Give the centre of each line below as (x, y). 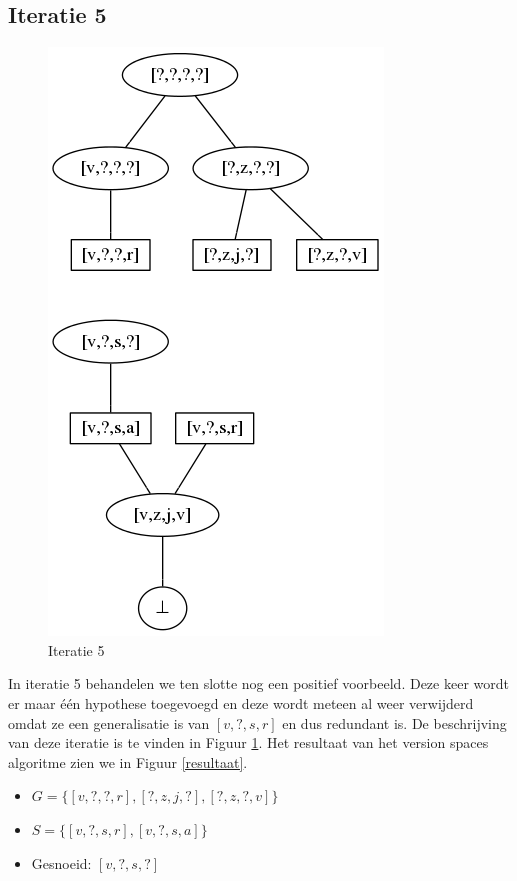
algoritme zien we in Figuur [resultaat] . (128, 761)
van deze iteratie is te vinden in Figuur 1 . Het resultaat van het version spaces (248, 742)
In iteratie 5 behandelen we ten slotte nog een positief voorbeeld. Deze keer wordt (258, 683)
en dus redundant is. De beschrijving (394, 722)
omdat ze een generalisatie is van (109, 722)
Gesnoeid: (61, 862)
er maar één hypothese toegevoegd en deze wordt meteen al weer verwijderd (241, 702)
